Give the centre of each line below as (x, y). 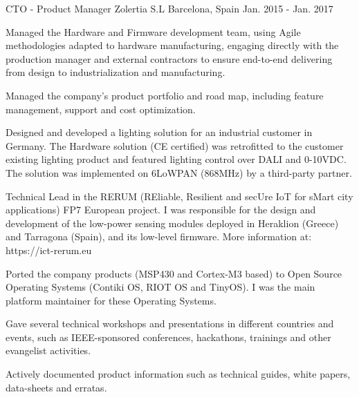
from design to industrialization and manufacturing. (116, 72)
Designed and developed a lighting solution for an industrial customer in (159, 132)
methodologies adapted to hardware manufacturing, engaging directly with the (172, 45)
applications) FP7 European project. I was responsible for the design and (161, 210)
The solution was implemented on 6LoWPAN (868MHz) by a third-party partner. (179, 172)
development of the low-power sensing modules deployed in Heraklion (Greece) (172, 223)
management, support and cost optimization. (101, 109)
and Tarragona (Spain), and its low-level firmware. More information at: (159, 236)
